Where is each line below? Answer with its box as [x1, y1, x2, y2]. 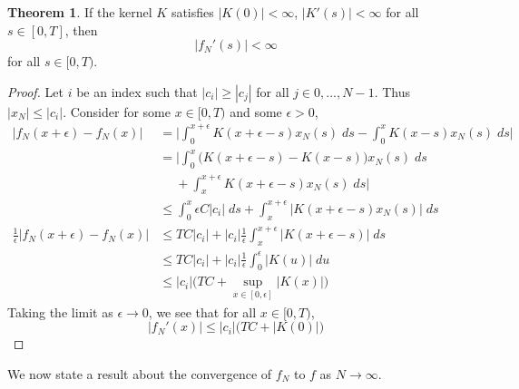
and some [230, 102, 282, 121]
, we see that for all [148, 302, 257, 321]
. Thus [374, 82, 410, 101]
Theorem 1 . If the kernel [7, 3, 152, 21]
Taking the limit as [7, 302, 113, 321]
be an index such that [76, 82, 198, 101]
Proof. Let [7, 82, 64, 101]
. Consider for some [63, 102, 171, 121]
